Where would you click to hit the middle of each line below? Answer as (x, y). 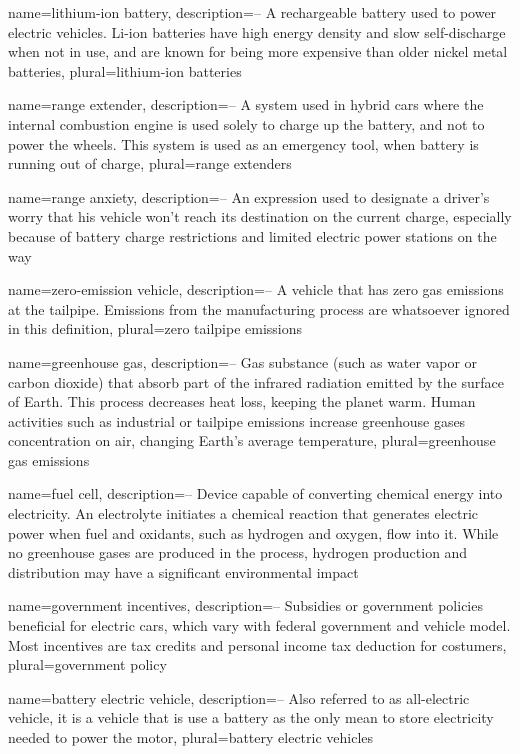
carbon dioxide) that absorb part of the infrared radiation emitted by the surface (256, 381)
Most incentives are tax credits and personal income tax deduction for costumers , (257, 644)
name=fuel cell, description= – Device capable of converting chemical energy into (255, 493)
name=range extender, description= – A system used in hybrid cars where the (246, 104)
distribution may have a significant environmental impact (183, 571)
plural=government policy (87, 664)
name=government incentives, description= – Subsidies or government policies (245, 605)
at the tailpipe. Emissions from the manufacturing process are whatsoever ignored (259, 308)
